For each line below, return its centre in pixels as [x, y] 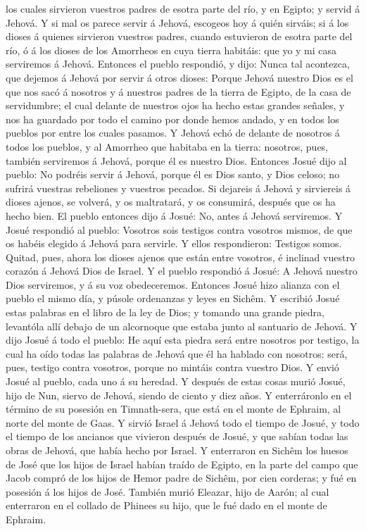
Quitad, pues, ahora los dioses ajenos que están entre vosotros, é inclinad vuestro [180, 257]
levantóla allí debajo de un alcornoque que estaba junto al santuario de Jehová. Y [182, 326]
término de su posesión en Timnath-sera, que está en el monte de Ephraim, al [173, 409]
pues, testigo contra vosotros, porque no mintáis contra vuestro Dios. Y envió [172, 367]
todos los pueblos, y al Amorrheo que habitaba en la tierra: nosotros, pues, [167, 146]
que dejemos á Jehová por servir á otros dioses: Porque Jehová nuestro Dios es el [179, 77]
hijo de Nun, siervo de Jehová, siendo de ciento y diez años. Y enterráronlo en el [179, 395]
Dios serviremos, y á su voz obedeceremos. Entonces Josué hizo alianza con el [173, 284]
